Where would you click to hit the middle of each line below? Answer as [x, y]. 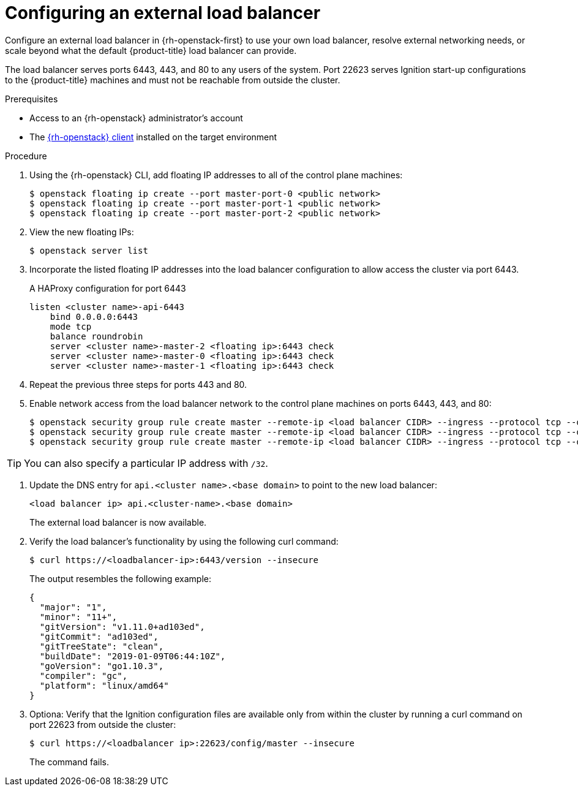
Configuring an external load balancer [163, 13]
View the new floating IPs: [82, 232]
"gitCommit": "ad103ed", [99, 636]
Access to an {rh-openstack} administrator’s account [136, 118]
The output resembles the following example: [120, 578]
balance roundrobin [96, 336]
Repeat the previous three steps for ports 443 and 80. [138, 384]
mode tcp [71, 326]
